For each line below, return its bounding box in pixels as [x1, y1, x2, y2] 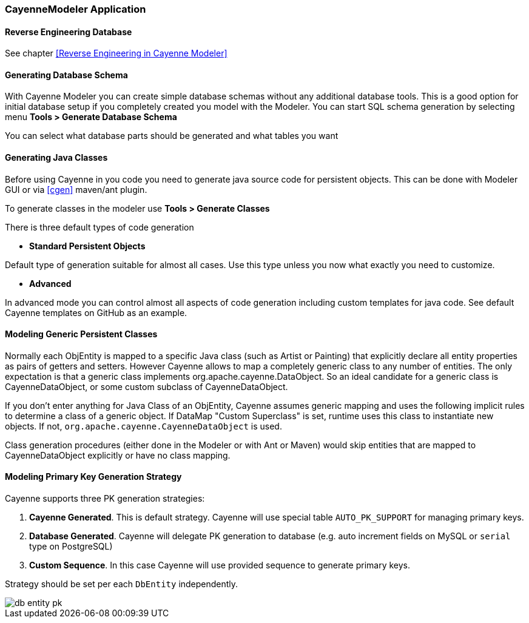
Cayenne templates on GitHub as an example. [5, 307, 187, 318]
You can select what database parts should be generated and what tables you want [5, 130, 339, 141]
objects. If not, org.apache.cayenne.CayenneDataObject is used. [5, 420, 282, 431]
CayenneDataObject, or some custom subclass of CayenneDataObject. [5, 381, 288, 392]
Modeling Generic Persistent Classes [5, 329, 158, 340]
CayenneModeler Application [5, 3, 146, 15]
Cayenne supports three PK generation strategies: [5, 493, 205, 504]
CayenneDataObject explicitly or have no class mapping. [5, 450, 231, 460]
